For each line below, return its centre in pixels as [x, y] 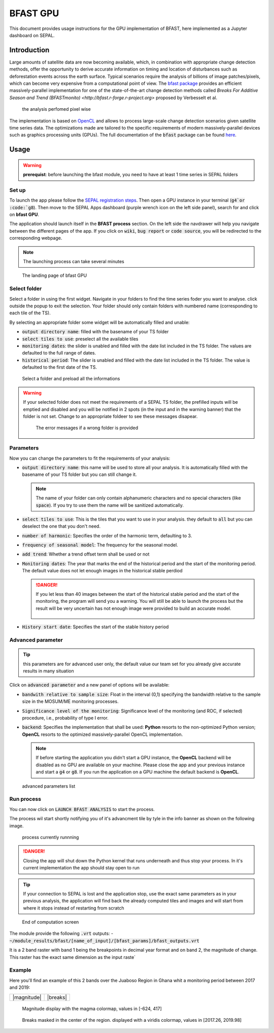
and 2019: [20, 987]
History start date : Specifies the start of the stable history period [95, 627]
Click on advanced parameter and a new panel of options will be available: [90, 685]
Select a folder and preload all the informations [71, 379]
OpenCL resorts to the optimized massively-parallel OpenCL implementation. [102, 734]
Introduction [29, 50]
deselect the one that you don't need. [61, 526]
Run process [25, 799]
